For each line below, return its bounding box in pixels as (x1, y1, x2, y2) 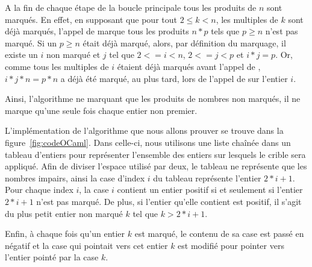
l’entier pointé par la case (5, 251, 99, 263)
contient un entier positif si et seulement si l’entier (117, 183, 303, 196)
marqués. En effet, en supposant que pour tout (5, 13, 177, 25)
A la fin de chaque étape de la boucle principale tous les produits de (5, 1, 257, 13)
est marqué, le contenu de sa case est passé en (134, 227, 304, 240)
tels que (211, 25, 240, 37)
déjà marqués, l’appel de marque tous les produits (5, 25, 189, 37)
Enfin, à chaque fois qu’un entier (5, 227, 125, 240)
